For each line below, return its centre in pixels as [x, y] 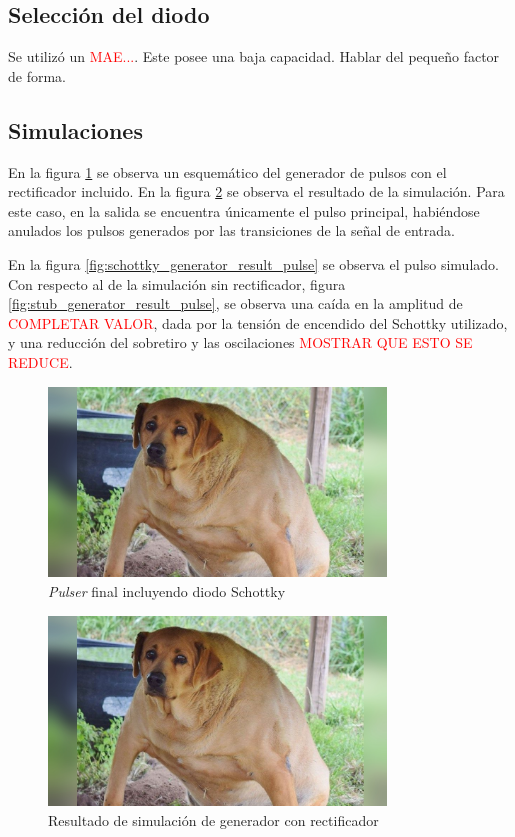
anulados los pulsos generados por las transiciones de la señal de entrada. [231, 230]
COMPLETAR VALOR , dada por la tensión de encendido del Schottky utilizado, [258, 322]
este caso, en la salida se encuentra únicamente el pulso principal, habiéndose [244, 210]
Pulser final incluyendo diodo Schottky [167, 590]
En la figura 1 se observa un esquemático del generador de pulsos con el [227, 171]
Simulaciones [75, 129]
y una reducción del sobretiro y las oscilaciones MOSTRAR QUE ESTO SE [240, 342]
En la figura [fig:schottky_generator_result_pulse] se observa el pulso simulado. [253, 263]
